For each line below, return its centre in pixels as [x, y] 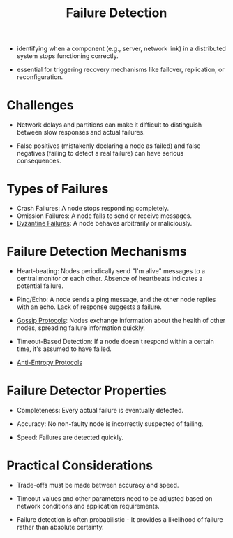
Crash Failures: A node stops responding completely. [92, 209]
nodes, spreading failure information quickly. [81, 328]
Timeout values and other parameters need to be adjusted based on [114, 498]
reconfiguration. [40, 77]
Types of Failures [58, 189]
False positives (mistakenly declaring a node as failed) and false [108, 146]
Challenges [40, 105]
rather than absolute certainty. [60, 527]
